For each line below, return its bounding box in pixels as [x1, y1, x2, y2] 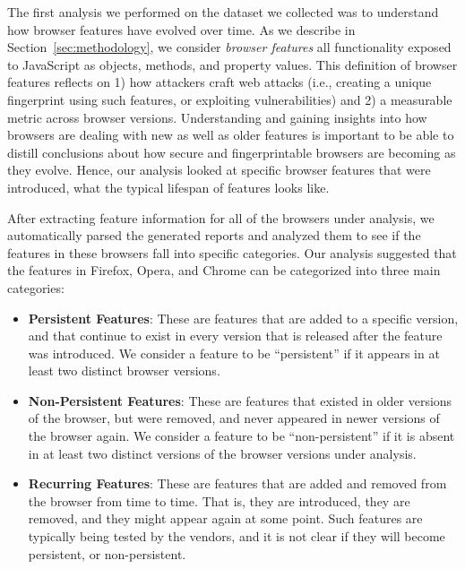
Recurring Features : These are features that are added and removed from [28, 474, 447, 493]
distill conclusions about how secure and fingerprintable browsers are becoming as [7, 142, 456, 161]
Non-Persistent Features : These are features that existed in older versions [28, 391, 452, 410]
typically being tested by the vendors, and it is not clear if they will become [28, 527, 445, 546]
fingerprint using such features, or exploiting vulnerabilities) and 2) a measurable [7, 90, 452, 108]
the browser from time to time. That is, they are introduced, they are [28, 491, 410, 510]
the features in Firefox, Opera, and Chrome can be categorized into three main [7, 261, 441, 280]
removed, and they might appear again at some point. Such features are [28, 509, 423, 528]
